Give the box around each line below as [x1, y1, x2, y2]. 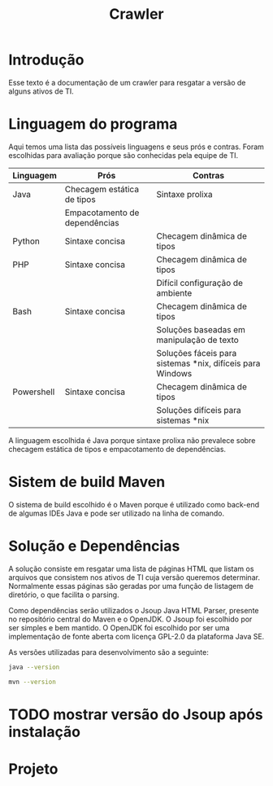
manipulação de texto [156, 334, 240, 345]
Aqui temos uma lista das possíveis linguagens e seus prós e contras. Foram [8, 142, 264, 151]
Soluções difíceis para [156, 404, 241, 415]
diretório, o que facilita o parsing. [8, 590, 119, 599]
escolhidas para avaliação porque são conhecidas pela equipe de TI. [8, 150, 238, 160]
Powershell [12, 386, 55, 397]
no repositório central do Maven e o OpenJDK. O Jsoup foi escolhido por [8, 614, 253, 624]
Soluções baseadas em [156, 323, 246, 335]
